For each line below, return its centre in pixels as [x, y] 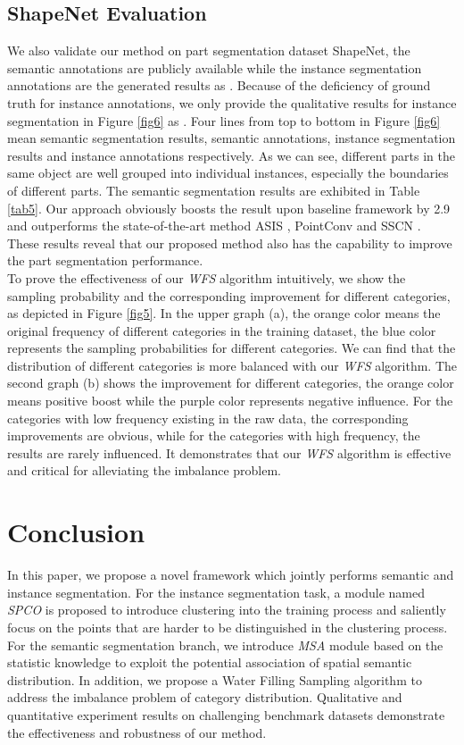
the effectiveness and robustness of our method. [137, 732]
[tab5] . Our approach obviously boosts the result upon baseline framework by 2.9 [229, 208]
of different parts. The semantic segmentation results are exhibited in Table [214, 190]
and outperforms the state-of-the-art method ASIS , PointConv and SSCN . [214, 226]
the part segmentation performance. [105, 260]
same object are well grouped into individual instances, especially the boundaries [228, 173]
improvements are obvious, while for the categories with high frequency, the [214, 435]
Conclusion [76, 532]
